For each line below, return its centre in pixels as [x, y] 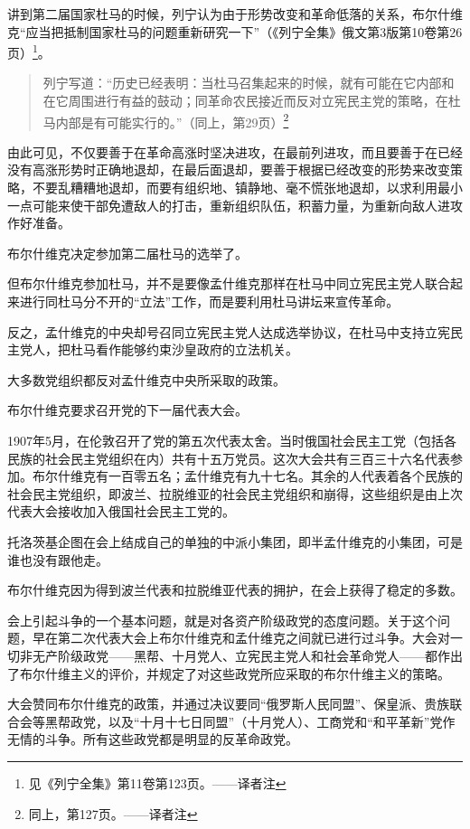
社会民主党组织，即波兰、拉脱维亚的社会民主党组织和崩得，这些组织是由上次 [235, 493]
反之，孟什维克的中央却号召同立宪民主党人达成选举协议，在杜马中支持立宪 [229, 331]
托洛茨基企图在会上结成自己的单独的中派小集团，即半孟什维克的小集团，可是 [235, 541]
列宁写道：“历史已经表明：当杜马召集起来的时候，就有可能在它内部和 [249, 83]
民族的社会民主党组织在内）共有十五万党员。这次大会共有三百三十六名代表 [229, 458]
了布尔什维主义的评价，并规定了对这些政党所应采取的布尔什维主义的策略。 [229, 673]
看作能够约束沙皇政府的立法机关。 [197, 349]
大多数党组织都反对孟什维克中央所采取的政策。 [146, 379]
